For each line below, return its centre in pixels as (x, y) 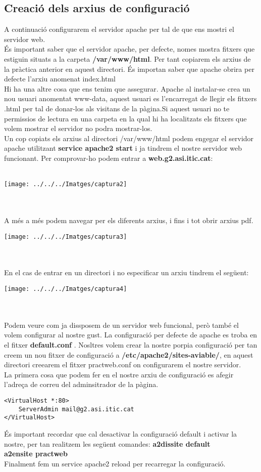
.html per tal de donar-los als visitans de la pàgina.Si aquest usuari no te (117, 108)
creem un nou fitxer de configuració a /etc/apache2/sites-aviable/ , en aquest (129, 354)
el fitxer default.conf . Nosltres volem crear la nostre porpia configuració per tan (131, 345)
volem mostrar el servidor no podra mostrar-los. (78, 128)
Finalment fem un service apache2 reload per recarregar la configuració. (115, 463)
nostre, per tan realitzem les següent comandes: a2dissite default (107, 443)
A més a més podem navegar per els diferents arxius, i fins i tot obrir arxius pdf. (129, 220)
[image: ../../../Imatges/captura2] (66, 184)
